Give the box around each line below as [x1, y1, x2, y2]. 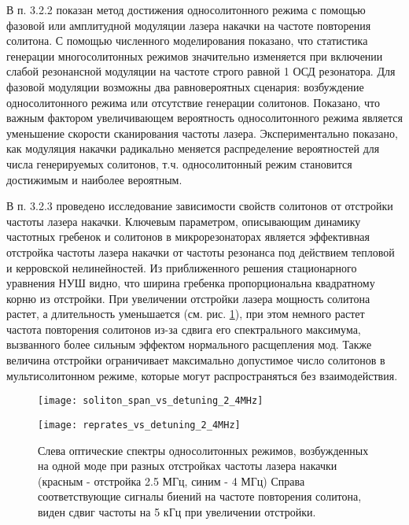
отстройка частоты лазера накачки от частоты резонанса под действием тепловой [6, 243, 395, 260]
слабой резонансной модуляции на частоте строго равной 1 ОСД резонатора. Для [6, 63, 396, 79]
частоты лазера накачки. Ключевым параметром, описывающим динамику [6, 213, 361, 229]
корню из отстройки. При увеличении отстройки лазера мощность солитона [6, 290, 370, 306]
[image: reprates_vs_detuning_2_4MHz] [38, 419, 241, 431]
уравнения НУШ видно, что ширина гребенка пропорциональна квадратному [6, 275, 375, 291]
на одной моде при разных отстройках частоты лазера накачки [38, 457, 337, 474]
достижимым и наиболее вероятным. [6, 171, 182, 187]
